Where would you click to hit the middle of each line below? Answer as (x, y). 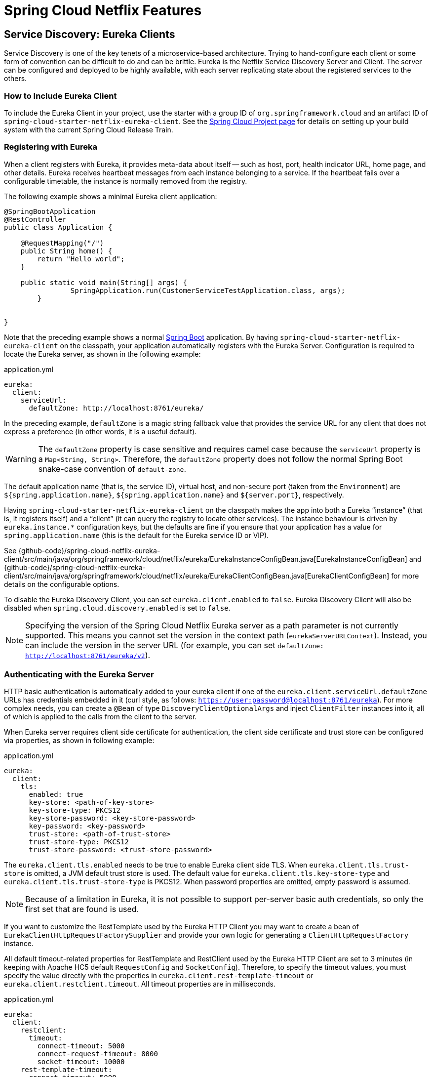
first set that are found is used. (82, 909)
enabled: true (56, 795)
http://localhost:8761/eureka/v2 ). (88, 655)
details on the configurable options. (62, 584)
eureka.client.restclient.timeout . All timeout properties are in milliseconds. (140, 984)
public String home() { (66, 251)
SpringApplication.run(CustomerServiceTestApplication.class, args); (208, 290)
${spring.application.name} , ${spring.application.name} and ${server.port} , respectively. (174, 495)
